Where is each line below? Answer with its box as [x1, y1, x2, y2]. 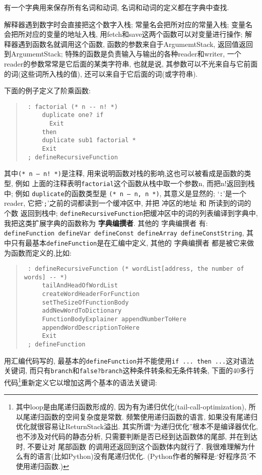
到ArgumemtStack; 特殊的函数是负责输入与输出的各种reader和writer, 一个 [4, 48, 241, 59]
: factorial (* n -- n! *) [27, 103, 118, 110]
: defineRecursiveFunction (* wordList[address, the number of [27, 265, 244, 273]
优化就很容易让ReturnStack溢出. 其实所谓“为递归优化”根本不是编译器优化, [16, 421, 258, 432]
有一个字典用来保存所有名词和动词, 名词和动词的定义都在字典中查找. [4, 2, 229, 12]
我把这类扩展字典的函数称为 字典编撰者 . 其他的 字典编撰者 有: [4, 217, 208, 228]
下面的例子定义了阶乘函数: [4, 85, 91, 96]
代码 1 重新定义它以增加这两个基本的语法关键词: [4, 376, 157, 387]
